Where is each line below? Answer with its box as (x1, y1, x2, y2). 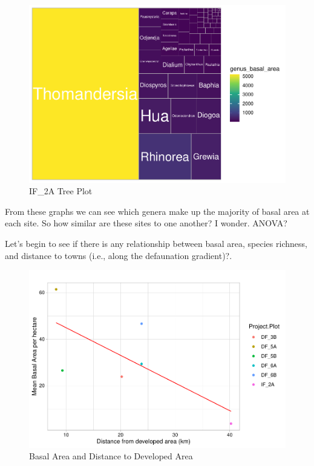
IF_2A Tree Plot (29, 185, 93, 197)
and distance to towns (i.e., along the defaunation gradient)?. (5, 249, 232, 261)
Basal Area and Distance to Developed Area (29, 450, 193, 462)
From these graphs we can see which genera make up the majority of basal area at (5, 205, 310, 217)
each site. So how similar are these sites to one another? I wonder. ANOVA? (5, 217, 287, 229)
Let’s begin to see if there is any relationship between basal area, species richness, (5, 237, 307, 249)
